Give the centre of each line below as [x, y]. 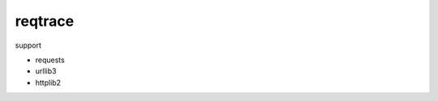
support [28, 45]
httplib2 [48, 82]
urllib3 [46, 71]
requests [50, 60]
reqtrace [45, 21]
